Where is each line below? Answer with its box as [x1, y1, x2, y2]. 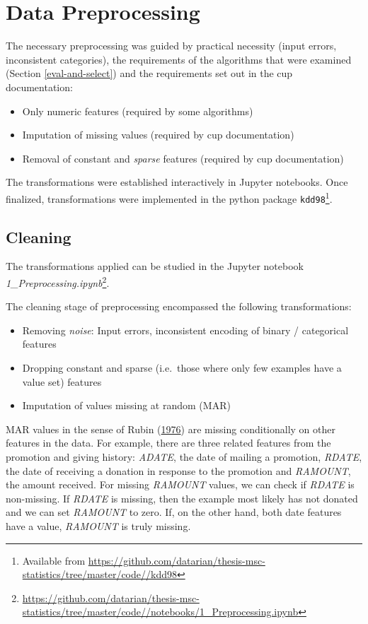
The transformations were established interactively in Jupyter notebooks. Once [6, 175, 348, 189]
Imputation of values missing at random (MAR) [22, 398, 231, 413]
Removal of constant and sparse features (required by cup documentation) [22, 151, 344, 165]
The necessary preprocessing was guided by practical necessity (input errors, [6, 38, 337, 53]
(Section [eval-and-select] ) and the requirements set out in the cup [6, 66, 293, 81]
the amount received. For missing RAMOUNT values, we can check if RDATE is [6, 477, 355, 492]
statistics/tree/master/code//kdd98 [22, 567, 177, 582]
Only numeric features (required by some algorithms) [22, 103, 253, 118]
